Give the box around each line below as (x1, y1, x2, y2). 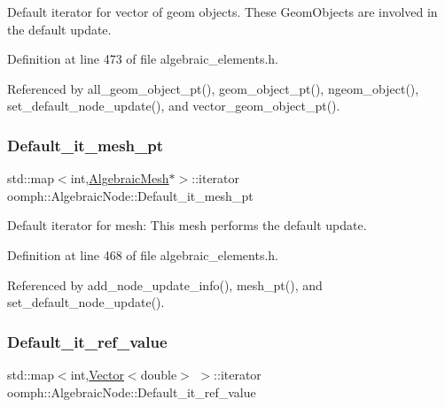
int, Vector (70, 365, 124, 383)
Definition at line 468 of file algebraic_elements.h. (7, 245, 278, 264)
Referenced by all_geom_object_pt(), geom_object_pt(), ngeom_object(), (7, 79, 419, 97)
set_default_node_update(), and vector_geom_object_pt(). (7, 96, 340, 115)
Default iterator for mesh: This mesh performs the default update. (7, 216, 367, 234)
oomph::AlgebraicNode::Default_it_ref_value (7, 382, 256, 401)
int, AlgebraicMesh (70, 169, 169, 188)
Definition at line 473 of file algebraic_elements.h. (7, 50, 278, 68)
